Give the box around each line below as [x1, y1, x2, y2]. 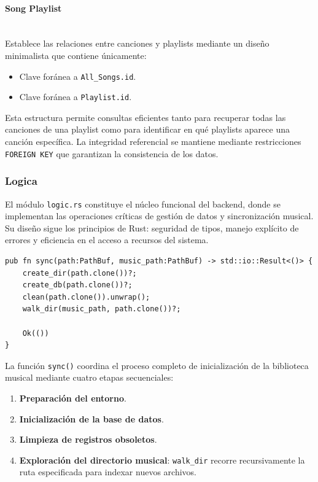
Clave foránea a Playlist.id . [19, 90, 132, 103]
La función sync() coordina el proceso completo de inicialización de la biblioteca [5, 359, 309, 371]
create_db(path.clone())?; [22, 281, 133, 290]
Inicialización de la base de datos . [19, 412, 164, 425]
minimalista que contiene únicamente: [5, 49, 147, 61]
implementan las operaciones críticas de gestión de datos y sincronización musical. [5, 209, 314, 222]
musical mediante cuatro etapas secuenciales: [5, 371, 174, 384]
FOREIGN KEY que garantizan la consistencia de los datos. [5, 147, 219, 160]
